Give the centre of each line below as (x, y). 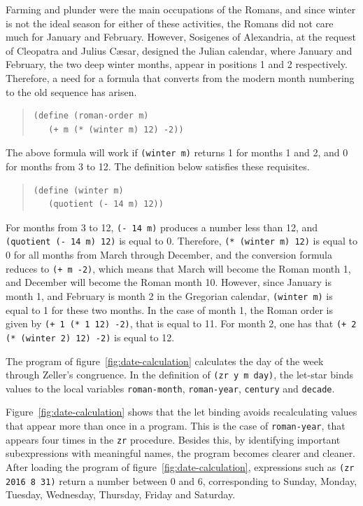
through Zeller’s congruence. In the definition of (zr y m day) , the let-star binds (179, 375)
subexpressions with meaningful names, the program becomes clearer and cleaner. (181, 453)
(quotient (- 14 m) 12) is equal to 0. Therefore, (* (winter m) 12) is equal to (182, 241)
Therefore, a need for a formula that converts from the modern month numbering (180, 77)
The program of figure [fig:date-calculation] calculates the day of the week (165, 361)
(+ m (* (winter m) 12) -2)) (116, 129)
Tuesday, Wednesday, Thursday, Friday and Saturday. (121, 494)
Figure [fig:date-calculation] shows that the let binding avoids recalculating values (181, 412)
